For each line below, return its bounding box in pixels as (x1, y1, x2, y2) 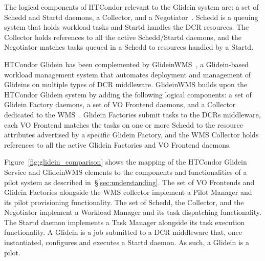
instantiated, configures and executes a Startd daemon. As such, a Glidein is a (4, 237, 249, 248)
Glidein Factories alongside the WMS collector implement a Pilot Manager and (4, 187, 252, 197)
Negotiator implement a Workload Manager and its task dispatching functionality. (4, 207, 261, 217)
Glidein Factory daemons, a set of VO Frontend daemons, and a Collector (4, 99, 236, 110)
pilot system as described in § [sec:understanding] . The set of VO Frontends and (4, 176, 255, 187)
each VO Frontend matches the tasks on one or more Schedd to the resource (4, 119, 243, 130)
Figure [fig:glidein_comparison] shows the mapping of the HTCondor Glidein (4, 156, 247, 167)
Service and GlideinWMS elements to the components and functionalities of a (4, 166, 247, 177)
